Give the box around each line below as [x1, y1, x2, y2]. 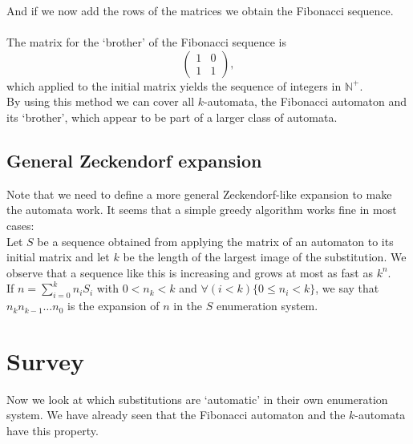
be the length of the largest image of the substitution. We [123, 248, 407, 265]
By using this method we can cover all [6, 93, 195, 110]
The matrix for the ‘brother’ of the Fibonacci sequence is [6, 34, 286, 50]
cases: [6, 216, 34, 233]
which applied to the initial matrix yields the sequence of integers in [6, 77, 342, 94]
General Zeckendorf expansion [6, 147, 262, 172]
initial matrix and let [6, 248, 110, 265]
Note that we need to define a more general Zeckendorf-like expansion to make [6, 185, 392, 202]
